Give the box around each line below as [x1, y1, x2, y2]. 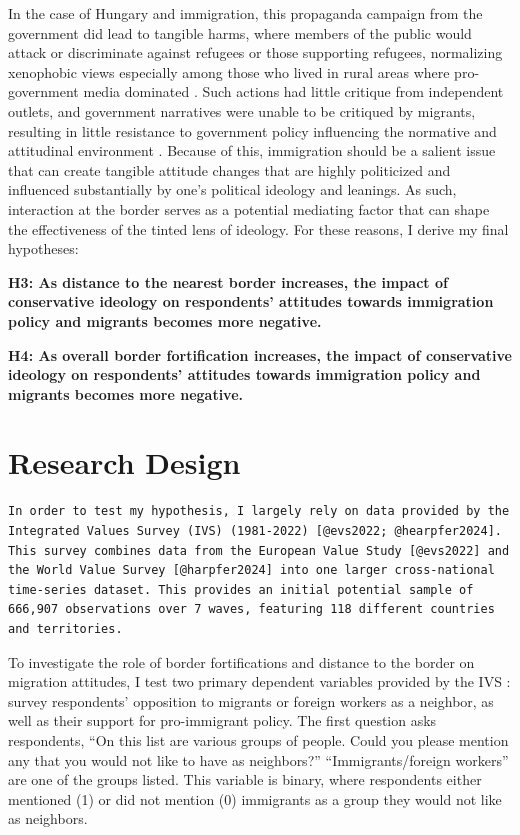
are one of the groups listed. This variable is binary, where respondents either [8, 769, 482, 790]
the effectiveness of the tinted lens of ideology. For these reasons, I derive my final [8, 218, 509, 239]
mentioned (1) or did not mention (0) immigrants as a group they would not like [8, 788, 502, 809]
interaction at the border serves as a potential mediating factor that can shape [8, 198, 490, 219]
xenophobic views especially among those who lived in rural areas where [8, 61, 450, 82]
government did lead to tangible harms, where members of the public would [8, 22, 472, 43]
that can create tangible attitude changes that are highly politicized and [8, 159, 451, 180]
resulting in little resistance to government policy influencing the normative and [8, 120, 497, 141]
